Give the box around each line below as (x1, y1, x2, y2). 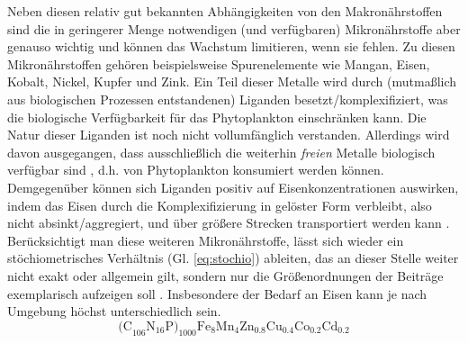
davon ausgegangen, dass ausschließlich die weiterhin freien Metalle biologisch (7, 142, 436, 161)
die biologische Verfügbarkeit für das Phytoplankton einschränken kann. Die (7, 107, 427, 126)
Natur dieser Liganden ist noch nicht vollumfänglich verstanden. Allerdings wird (7, 125, 450, 144)
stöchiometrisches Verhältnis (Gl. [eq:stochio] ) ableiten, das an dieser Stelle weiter (7, 248, 459, 267)
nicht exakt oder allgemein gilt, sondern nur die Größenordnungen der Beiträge (7, 266, 444, 284)
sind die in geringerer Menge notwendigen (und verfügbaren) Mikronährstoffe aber (7, 19, 461, 38)
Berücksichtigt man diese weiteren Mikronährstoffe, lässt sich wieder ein (7, 230, 404, 249)
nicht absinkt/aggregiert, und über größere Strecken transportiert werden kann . (7, 213, 450, 232)
